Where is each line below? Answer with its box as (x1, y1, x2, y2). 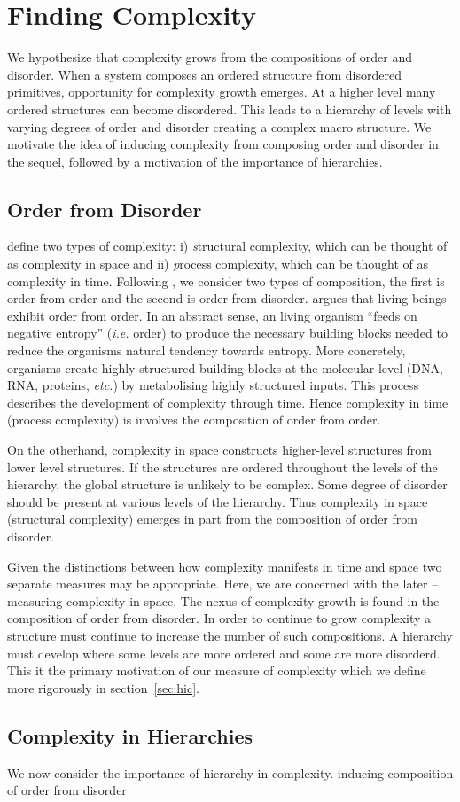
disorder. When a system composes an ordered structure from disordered (7, 65, 402, 83)
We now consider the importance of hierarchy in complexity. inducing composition (7, 763, 454, 782)
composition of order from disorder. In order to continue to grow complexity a (7, 609, 432, 627)
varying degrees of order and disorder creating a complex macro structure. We (7, 117, 432, 136)
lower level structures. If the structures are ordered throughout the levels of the (7, 457, 438, 476)
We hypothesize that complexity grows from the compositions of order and (7, 48, 413, 66)
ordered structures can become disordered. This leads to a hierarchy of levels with (7, 99, 452, 118)
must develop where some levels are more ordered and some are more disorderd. (7, 643, 441, 662)
